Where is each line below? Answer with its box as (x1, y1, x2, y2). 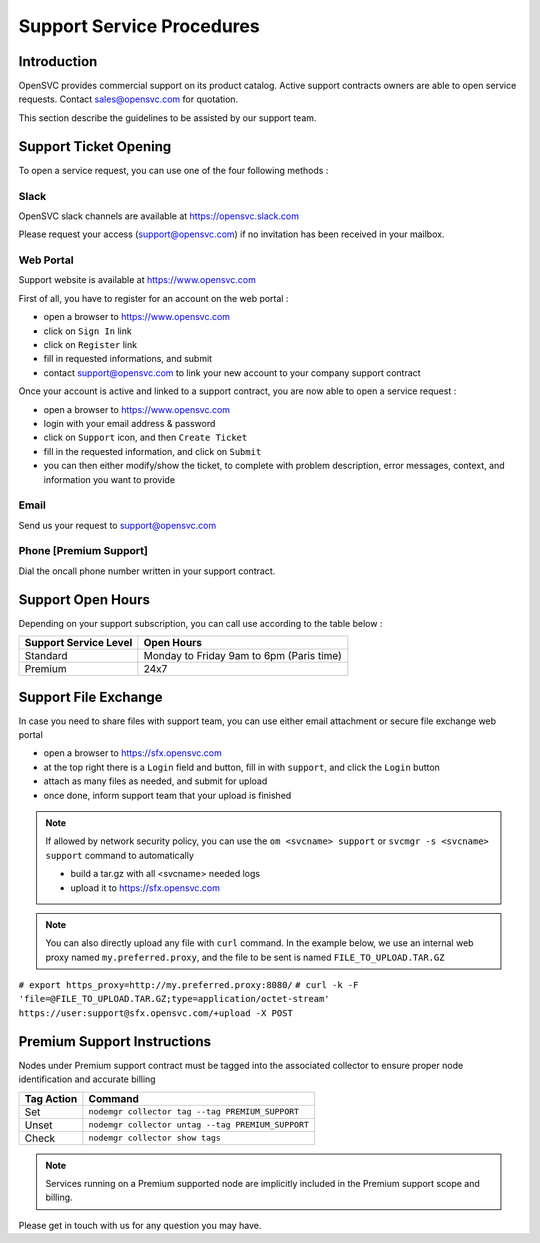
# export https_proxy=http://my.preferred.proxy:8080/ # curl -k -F (18, 980, 359, 991)
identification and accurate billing (18, 1073, 156, 1085)
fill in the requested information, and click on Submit (43, 445, 262, 457)
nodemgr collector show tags (88, 1133, 222, 1144)
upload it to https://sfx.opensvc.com (70, 881, 220, 894)
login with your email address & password (43, 417, 216, 429)
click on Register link (43, 338, 138, 350)
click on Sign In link (43, 325, 132, 337)
